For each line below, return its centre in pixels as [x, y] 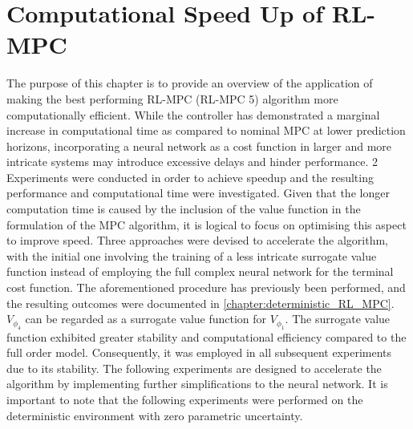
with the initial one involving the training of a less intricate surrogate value [192, 255]
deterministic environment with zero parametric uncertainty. [155, 415]
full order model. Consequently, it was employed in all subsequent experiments [199, 352]
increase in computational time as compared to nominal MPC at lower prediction [206, 130]
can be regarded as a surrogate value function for [146, 319]
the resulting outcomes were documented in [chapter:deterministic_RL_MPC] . [200, 303]
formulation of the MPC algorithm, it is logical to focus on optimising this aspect [206, 224]
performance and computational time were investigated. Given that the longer [198, 193]
